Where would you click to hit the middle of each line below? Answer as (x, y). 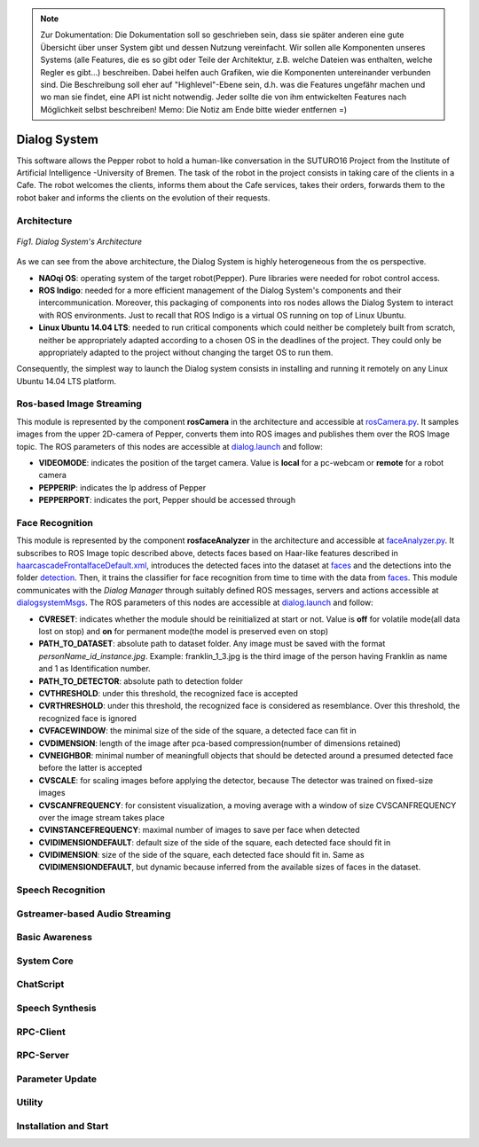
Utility (30, 1103)
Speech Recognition (61, 890)
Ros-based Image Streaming (79, 404)
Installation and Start (63, 1126)
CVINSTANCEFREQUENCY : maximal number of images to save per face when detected (199, 830)
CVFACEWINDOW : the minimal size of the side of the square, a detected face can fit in (197, 731)
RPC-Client (41, 1032)
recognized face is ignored (88, 718)
